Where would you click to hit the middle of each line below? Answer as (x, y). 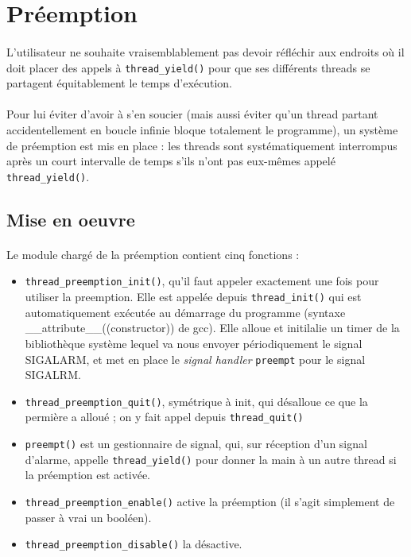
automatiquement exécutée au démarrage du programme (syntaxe (185, 312)
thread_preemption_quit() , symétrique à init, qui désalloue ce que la (196, 401)
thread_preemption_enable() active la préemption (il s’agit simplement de (210, 501)
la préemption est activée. (88, 475)
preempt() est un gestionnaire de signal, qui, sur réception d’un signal (196, 444)
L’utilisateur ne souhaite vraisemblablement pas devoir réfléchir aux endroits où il (205, 51)
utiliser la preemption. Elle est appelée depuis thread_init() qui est (193, 297)
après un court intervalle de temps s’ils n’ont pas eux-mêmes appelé (171, 161)
